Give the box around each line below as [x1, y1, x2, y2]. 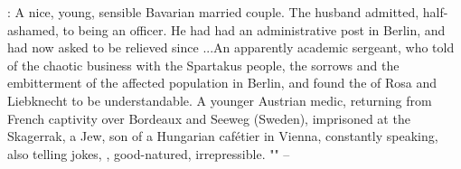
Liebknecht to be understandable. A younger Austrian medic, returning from [7, 90, 432, 109]
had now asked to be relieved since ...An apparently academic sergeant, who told [7, 38, 455, 57]
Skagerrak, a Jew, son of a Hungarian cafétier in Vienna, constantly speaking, [7, 127, 438, 146]
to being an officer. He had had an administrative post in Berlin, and [62, 20, 446, 39]
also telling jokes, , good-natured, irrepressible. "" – [7, 144, 290, 163]
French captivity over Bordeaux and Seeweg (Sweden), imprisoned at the [7, 108, 410, 127]
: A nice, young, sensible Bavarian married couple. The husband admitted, [7, 3, 419, 21]
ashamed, [7, 20, 59, 39]
